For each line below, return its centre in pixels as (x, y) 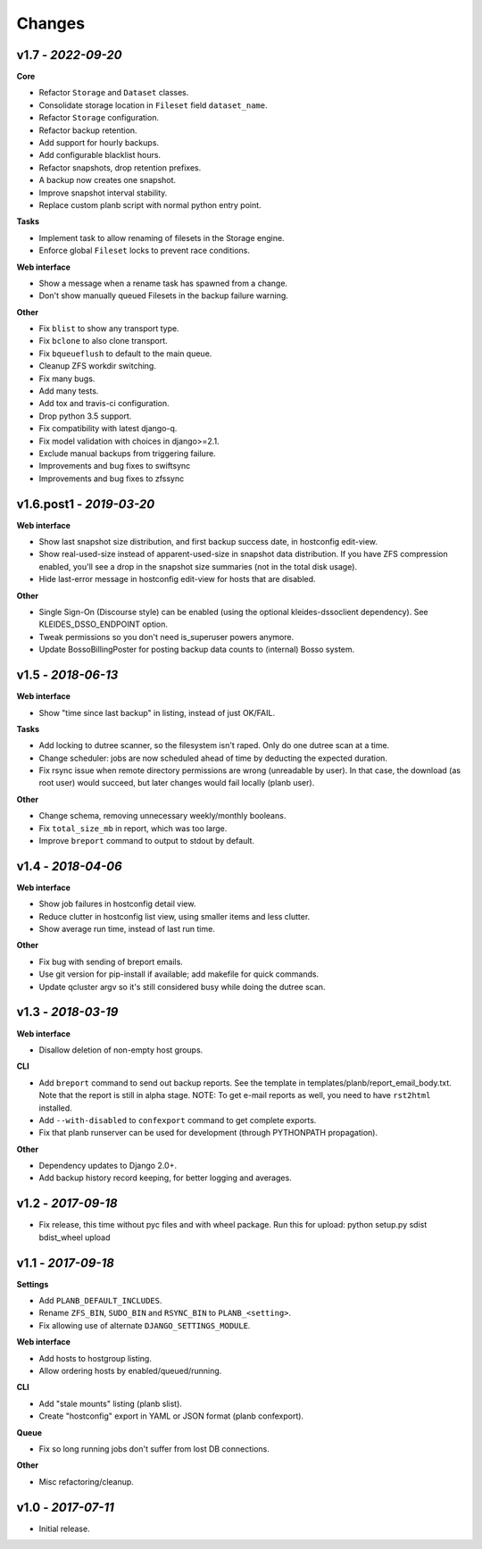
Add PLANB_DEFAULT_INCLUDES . (100, 1301)
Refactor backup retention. (88, 130)
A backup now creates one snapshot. (108, 180)
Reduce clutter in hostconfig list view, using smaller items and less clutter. (175, 916)
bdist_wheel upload (75, 1237)
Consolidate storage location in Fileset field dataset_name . (153, 105)
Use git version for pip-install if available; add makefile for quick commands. (179, 974)
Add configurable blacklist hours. (100, 155)
